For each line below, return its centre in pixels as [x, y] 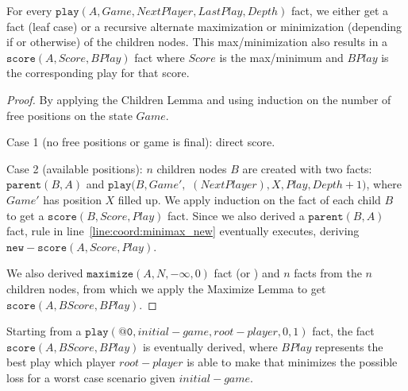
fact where [160, 57]
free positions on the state [69, 115]
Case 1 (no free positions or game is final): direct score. [141, 142]
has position [72, 199]
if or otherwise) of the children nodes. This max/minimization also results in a [197, 42]
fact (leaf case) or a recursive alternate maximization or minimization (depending [204, 26]
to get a [25, 215]
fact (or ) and [247, 273]
